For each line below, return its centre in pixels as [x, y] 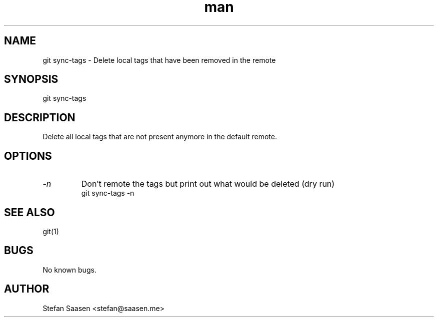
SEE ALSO [29, 212]
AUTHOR [27, 289]
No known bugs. [69, 270]
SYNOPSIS [31, 79]
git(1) [51, 231]
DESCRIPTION [40, 117]
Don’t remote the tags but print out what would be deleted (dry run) [208, 184]
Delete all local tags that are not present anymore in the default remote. [160, 137]
